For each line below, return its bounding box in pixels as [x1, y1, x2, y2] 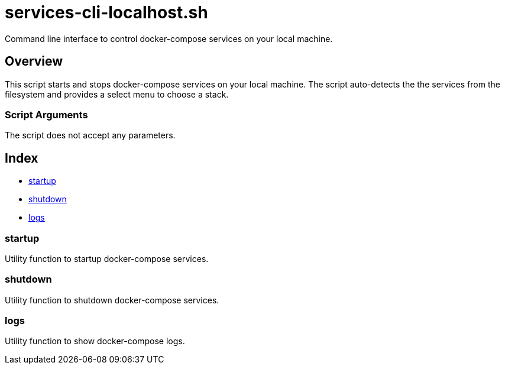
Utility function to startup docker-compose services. [5, 253, 209, 264]
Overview [5, 54, 63, 69]
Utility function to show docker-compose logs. [5, 336, 185, 347]
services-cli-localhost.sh [5, 2, 208, 22]
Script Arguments [5, 108, 88, 121]
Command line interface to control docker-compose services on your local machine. [5, 33, 333, 44]
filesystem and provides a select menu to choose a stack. [5, 89, 229, 99]
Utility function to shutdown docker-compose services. [5, 294, 219, 305]
